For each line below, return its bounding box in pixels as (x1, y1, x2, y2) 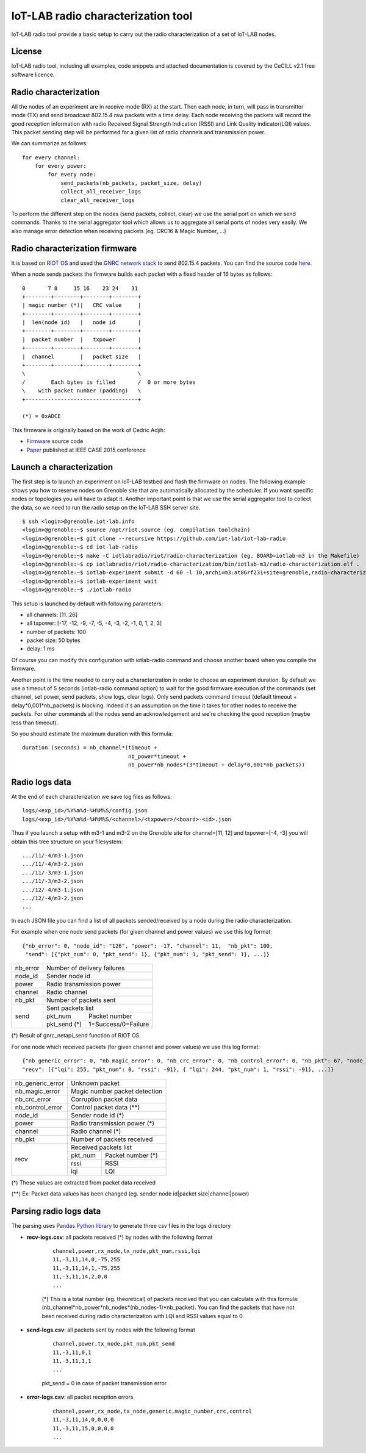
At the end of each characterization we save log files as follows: (11, 793, 172, 801)
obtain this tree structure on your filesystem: (11, 838, 123, 845)
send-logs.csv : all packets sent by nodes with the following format (26, 1326, 195, 1333)
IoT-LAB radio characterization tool (11, 9, 193, 23)
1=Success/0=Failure (88, 1020, 149, 1028)
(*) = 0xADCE (22, 413, 61, 420)
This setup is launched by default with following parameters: (11, 600, 163, 607)
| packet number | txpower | (22, 336, 142, 343)
